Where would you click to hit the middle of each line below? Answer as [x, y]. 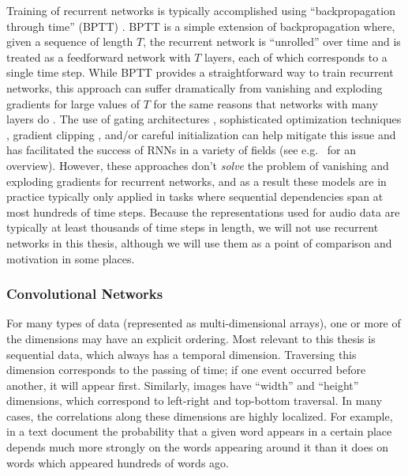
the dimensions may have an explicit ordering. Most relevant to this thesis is [191, 338]
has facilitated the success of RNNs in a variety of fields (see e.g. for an [181, 150]
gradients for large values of [73, 103]
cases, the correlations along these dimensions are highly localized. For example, [200, 416]
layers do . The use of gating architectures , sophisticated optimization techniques [204, 119]
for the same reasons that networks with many [266, 103]
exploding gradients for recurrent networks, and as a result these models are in [197, 181]
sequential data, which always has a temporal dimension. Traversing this [182, 354]
